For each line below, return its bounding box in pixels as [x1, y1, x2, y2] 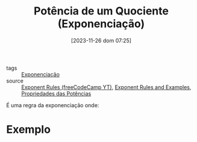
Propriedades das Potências [21, 90, 92, 97]
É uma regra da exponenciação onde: [6, 101, 99, 109]
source [6, 77, 24, 84]
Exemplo [6, 123, 51, 137]
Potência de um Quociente [34, 4, 169, 18]
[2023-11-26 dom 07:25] [71, 37, 131, 44]
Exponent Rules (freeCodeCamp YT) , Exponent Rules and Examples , [21, 83, 192, 91]
